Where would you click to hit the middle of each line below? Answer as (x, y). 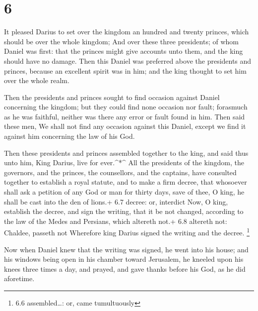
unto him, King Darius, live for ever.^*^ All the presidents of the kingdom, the (124, 162)
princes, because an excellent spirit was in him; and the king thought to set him (125, 70)
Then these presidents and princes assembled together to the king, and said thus (126, 153)
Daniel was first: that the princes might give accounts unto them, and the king (124, 51)
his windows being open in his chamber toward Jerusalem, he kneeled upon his (124, 259)
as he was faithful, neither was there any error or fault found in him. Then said (125, 116)
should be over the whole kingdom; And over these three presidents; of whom (121, 41)
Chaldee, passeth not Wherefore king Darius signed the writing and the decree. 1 (127, 232)
